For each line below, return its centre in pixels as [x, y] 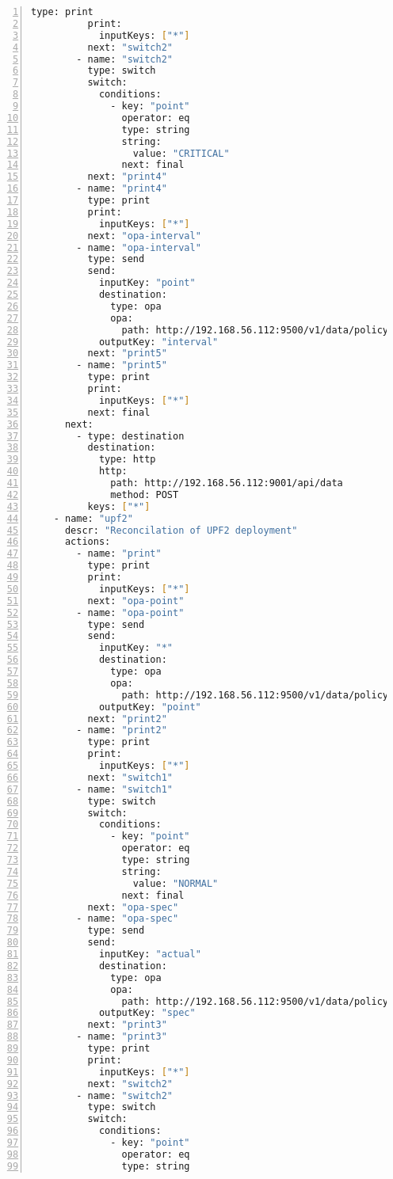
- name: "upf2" [93, 518]
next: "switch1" [130, 777]
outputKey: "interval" [158, 342]
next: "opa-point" [136, 601]
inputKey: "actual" [150, 954]
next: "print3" [127, 1025]
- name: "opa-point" [130, 612]
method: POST [145, 494]
